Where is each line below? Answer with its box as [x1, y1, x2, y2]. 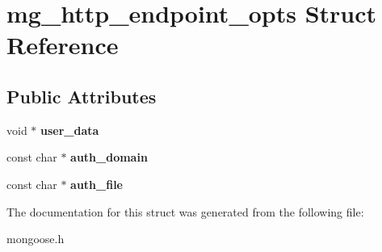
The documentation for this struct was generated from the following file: [6, 203, 364, 220]
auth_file [70, 175, 123, 192]
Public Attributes [6, 83, 157, 108]
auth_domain [70, 149, 148, 166]
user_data [40, 121, 99, 138]
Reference [6, 28, 119, 61]
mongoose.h [6, 230, 65, 247]
